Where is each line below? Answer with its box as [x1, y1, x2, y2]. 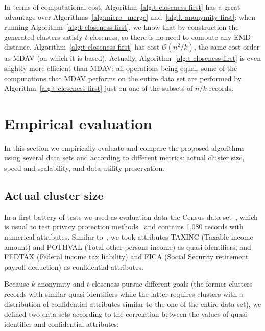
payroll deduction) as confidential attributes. [4, 261, 143, 272]
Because [4, 278, 29, 289]
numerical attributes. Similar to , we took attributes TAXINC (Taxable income [4, 231, 253, 242]
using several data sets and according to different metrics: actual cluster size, [4, 152, 245, 163]
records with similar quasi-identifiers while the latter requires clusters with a [4, 289, 243, 299]
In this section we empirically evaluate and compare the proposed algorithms [4, 142, 245, 153]
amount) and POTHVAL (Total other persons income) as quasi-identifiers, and [4, 241, 251, 252]
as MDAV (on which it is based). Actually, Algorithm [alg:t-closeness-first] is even [4, 53, 261, 63]
